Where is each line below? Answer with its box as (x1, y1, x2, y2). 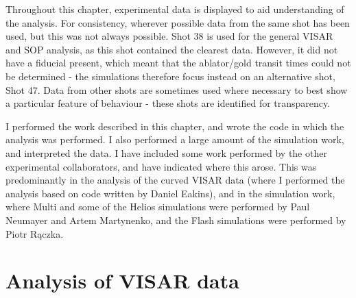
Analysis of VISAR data (5, 266, 239, 295)
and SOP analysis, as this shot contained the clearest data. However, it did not (5, 42, 338, 56)
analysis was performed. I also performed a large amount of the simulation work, (5, 132, 344, 147)
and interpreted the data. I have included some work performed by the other (5, 145, 327, 160)
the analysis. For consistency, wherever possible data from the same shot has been (5, 15, 350, 29)
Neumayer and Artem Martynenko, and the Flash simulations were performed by (5, 212, 346, 227)
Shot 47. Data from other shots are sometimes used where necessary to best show (5, 82, 348, 97)
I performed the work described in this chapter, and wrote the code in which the (5, 119, 344, 133)
